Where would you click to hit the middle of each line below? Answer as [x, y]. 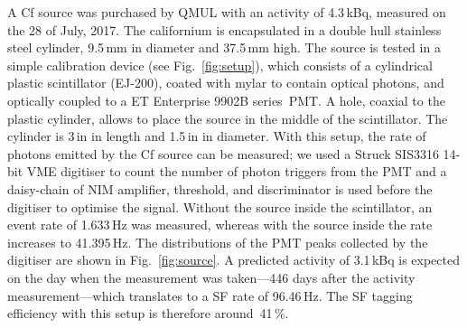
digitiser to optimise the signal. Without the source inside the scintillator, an [220, 206]
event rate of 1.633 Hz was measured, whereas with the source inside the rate [220, 225]
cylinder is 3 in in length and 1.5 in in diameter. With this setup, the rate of [217, 136]
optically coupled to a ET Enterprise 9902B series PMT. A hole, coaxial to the [226, 100]
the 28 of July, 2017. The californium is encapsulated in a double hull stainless [224, 29]
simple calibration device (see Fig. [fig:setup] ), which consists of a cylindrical [220, 65]
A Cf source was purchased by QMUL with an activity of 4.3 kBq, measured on [227, 12]
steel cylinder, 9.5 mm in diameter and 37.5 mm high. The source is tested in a [224, 47]
